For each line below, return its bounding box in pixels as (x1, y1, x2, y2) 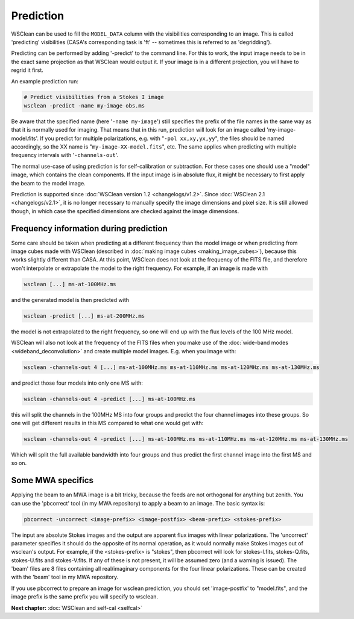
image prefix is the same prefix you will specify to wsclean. (11, 593, 159, 600)
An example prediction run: (11, 77, 78, 85)
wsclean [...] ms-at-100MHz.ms (24, 281, 117, 287)
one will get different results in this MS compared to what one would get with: (11, 419, 204, 426)
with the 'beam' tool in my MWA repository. (11, 574, 119, 581)
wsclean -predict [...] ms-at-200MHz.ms (24, 312, 145, 319)
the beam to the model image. (11, 179, 86, 187)
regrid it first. (11, 66, 43, 74)
